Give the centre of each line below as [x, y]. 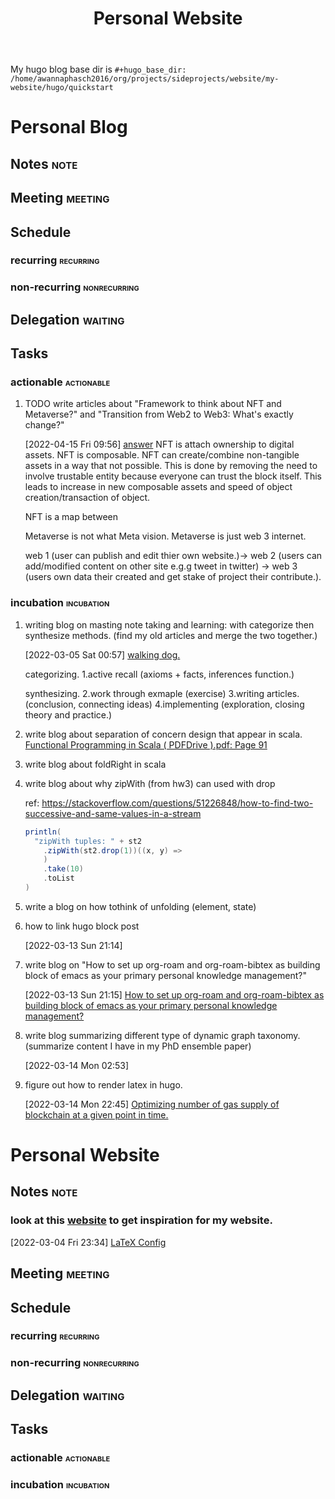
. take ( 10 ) [63, 869]
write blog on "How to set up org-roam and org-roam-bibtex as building [172, 964]
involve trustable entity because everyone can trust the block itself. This [173, 476]
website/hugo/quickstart [62, 88]
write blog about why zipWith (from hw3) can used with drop [150, 783]
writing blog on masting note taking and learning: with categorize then [169, 624]
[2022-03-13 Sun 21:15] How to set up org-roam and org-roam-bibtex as [174, 994]
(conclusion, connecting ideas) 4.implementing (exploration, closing [164, 704]
